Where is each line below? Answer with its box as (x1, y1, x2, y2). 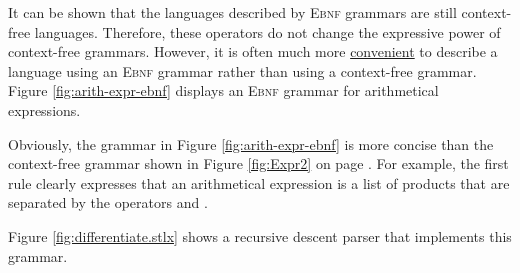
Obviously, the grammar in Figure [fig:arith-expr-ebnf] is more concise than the (8, 133, 494, 154)
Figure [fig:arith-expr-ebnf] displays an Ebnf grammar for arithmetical (8, 80, 439, 101)
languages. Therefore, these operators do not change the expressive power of (34, 21, 501, 42)
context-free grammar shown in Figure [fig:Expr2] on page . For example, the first (8, 153, 509, 174)
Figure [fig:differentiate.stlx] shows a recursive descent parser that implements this (8, 225, 512, 246)
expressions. (8, 99, 81, 120)
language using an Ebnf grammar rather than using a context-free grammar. (8, 60, 477, 81)
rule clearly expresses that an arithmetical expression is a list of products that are (8, 172, 510, 193)
